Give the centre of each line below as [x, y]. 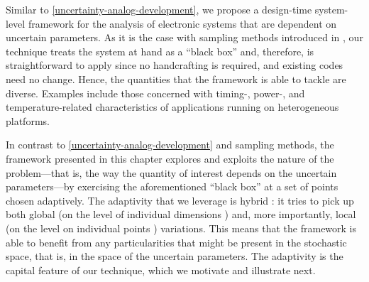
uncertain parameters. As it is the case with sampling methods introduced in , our [184, 37]
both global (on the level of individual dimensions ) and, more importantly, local [181, 214]
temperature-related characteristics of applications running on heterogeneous [172, 107]
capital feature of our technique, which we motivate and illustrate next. [161, 270]
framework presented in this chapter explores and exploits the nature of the [170, 158]
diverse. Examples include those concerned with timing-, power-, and [155, 93]
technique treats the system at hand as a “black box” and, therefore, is [160, 51]
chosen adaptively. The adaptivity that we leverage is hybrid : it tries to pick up [180, 200]
